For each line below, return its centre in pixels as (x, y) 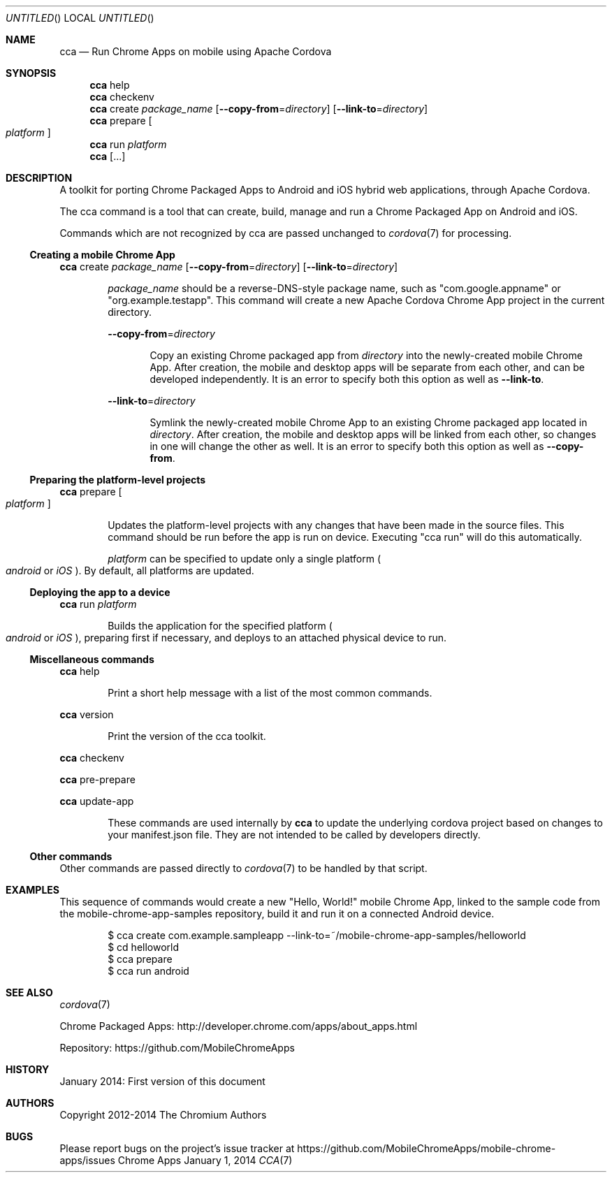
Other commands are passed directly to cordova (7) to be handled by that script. (243, 868)
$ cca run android (148, 971)
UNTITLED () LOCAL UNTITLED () (80, 18)
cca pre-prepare (97, 779)
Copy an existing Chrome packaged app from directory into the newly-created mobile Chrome (366, 355)
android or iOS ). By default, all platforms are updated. (130, 570)
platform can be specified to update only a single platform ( (245, 559)
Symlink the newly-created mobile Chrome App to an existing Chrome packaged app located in (369, 422)
